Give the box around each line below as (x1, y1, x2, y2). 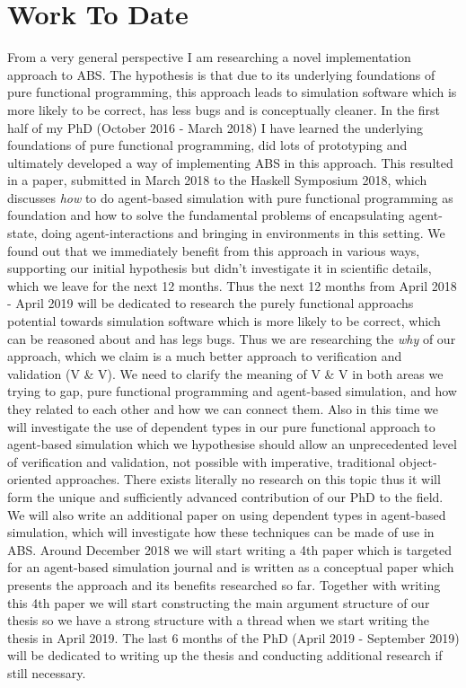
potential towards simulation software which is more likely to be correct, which (7, 312, 441, 331)
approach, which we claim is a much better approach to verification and (7, 347, 402, 366)
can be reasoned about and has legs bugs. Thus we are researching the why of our (7, 329, 456, 348)
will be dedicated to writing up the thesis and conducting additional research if (7, 646, 443, 665)
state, (7, 224, 38, 243)
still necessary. (7, 663, 86, 682)
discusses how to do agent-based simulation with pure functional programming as (7, 188, 453, 207)
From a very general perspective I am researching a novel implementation (7, 48, 411, 66)
